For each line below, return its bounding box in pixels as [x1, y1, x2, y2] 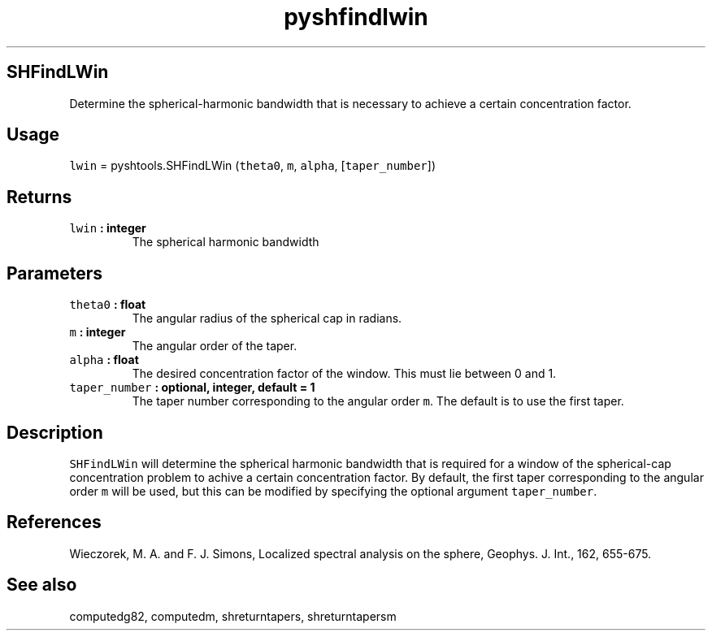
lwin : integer [69, 221, 146, 236]
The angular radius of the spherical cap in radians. [132, 311, 402, 326]
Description [7, 422, 103, 443]
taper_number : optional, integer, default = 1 [69, 380, 315, 395]
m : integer [69, 325, 126, 340]
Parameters [7, 262, 102, 284]
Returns [7, 186, 72, 207]
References [7, 512, 102, 533]
